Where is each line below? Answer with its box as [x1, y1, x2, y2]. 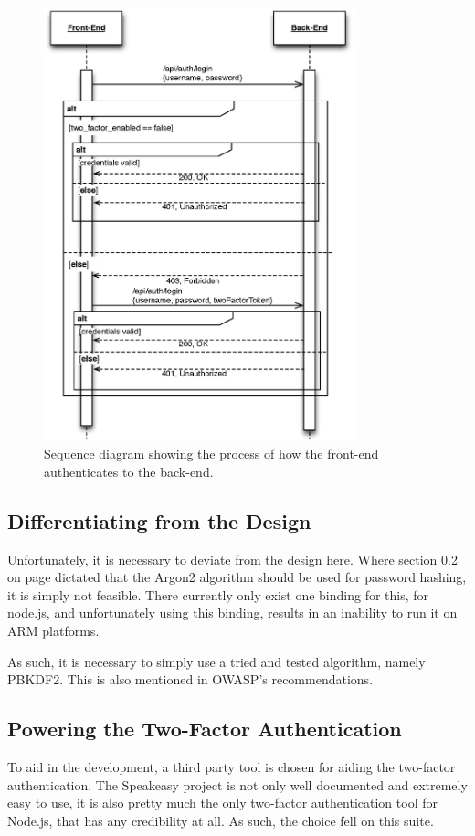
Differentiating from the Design [7, 506, 311, 534]
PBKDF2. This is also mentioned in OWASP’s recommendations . [7, 670, 374, 689]
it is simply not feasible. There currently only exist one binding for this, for [7, 585, 429, 604]
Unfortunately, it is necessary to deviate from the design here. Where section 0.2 [7, 549, 458, 568]
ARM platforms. [7, 621, 100, 640]
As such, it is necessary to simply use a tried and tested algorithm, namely [7, 651, 426, 671]
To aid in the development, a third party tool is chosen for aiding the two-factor [7, 757, 456, 777]
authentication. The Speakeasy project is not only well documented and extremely [7, 775, 468, 794]
